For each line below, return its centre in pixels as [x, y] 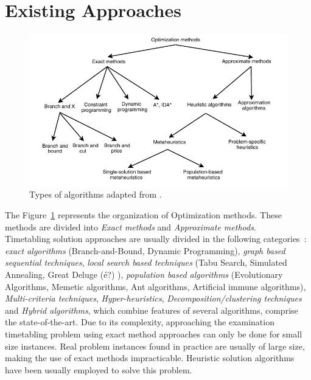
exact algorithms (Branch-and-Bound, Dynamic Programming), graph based [145, 250]
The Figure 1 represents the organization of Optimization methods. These [143, 215]
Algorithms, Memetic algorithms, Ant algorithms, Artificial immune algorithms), [155, 286]
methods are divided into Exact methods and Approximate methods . [131, 226]
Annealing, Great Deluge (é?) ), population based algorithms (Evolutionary [144, 275]
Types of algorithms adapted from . [96, 194]
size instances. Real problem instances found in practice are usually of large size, [155, 346]
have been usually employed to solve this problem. [99, 369]
